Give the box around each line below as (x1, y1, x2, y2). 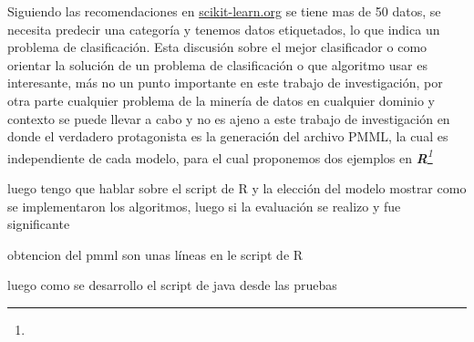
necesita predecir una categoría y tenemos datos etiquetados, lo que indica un (7, 19, 440, 38)
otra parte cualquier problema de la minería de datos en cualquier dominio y (7, 90, 435, 109)
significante (7, 214, 70, 233)
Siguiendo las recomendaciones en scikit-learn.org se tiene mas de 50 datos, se (7, 2, 441, 20)
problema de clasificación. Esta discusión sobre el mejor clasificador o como (7, 37, 428, 57)
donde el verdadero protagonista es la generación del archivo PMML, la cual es (7, 127, 448, 146)
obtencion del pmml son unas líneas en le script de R (7, 244, 304, 264)
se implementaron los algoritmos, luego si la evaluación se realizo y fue (7, 196, 401, 215)
